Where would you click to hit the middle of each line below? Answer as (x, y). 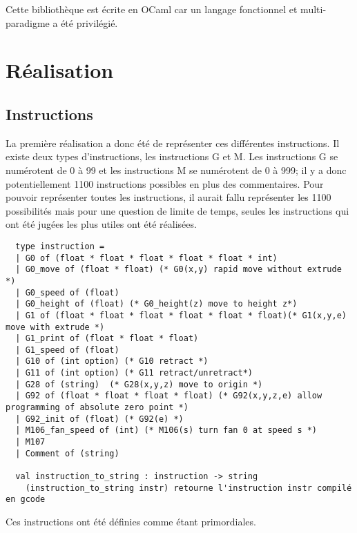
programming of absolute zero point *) (97, 408)
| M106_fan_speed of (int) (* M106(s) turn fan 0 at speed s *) (166, 430)
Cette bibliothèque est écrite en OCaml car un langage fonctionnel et (152, 9)
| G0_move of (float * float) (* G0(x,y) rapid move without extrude (178, 270)
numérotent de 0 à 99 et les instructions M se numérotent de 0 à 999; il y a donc (176, 169)
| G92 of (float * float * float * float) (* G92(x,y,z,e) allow (169, 396)
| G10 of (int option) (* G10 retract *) (112, 361)
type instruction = (60, 246)
